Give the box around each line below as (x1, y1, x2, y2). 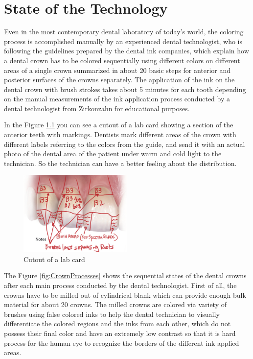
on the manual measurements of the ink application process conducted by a (4, 94, 230, 104)
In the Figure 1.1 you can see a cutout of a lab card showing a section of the (4, 120, 233, 130)
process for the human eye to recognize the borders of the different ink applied (4, 337, 239, 348)
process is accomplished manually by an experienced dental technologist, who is (4, 36, 243, 46)
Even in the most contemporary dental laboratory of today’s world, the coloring (4, 26, 244, 37)
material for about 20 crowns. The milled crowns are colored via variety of (4, 299, 227, 310)
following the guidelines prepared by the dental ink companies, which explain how (4, 46, 249, 56)
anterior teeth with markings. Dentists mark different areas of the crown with (4, 129, 236, 140)
